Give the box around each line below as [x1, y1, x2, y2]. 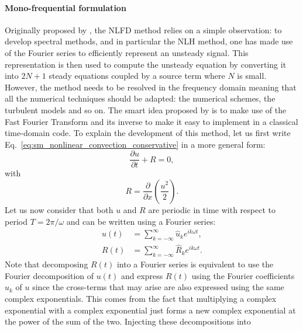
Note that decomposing [5, 258, 88, 270]
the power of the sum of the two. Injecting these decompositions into [5, 315, 251, 327]
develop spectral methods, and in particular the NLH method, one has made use [5, 35, 293, 47]
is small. [237, 69, 267, 82]
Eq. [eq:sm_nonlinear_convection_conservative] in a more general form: [5, 138, 266, 150]
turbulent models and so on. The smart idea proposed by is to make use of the [5, 103, 287, 116]
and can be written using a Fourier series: [66, 215, 216, 227]
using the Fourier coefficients [191, 269, 295, 281]
